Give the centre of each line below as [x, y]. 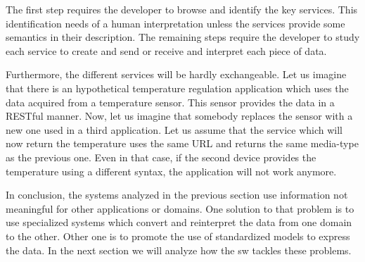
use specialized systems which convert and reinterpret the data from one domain [179, 222]
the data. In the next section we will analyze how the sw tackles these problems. [179, 250]
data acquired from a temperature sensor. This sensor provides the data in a [170, 102]
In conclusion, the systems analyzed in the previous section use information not [177, 195]
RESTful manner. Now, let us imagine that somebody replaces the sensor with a [179, 116]
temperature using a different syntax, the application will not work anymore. [171, 171]
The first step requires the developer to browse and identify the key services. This [182, 9]
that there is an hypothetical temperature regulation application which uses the [177, 88]
